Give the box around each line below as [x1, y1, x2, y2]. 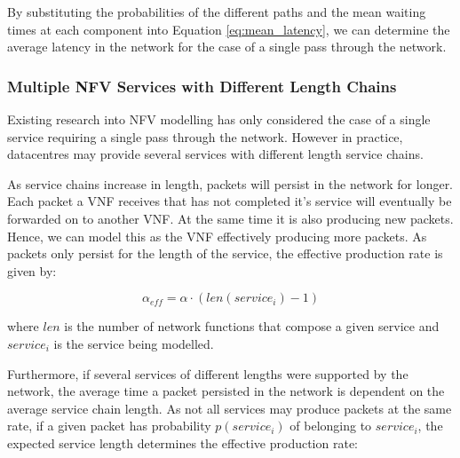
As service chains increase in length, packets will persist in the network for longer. [7, 174, 454, 193]
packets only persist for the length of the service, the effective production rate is [7, 244, 443, 263]
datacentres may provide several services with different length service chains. [7, 145, 424, 163]
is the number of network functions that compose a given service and [64, 317, 440, 336]
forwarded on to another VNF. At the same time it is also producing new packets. [7, 209, 454, 227]
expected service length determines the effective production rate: [7, 433, 358, 452]
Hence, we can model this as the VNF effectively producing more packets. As [7, 226, 427, 245]
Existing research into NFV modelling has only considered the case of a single [7, 110, 431, 128]
